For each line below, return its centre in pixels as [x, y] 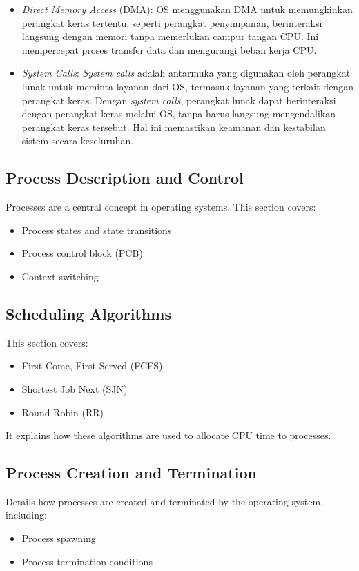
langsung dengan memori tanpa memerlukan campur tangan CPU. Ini [170, 36]
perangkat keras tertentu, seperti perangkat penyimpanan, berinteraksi [172, 22]
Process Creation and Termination [131, 473]
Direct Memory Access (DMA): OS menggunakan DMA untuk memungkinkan [187, 9]
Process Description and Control [125, 178]
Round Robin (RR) [63, 412]
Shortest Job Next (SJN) [75, 388]
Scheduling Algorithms [88, 313]
